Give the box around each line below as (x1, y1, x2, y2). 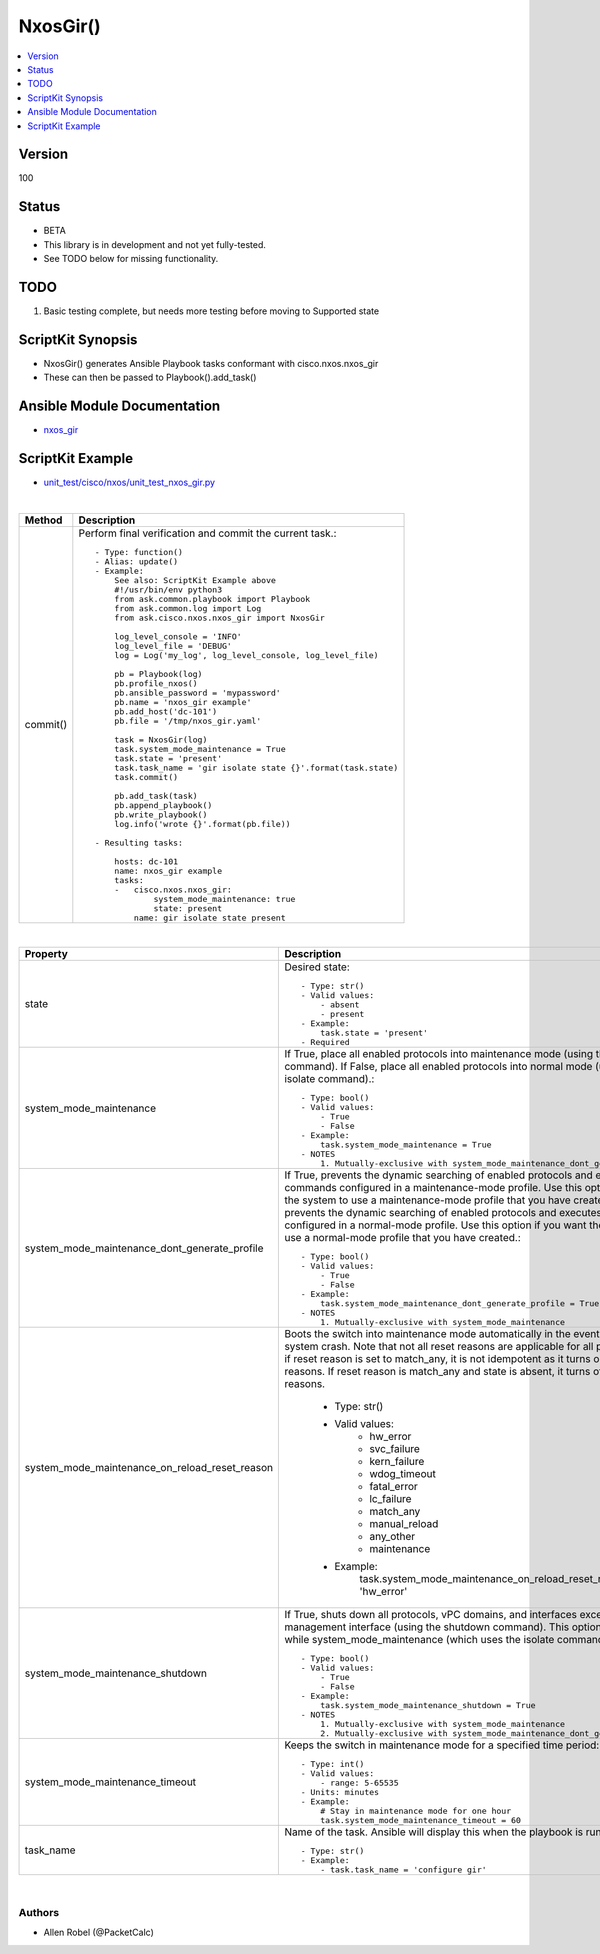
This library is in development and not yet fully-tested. (43, 238, 267, 250)
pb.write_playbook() (114, 809, 208, 820)
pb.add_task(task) (114, 790, 199, 801)
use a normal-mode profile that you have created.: (284, 1231, 521, 1245)
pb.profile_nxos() (114, 678, 199, 689)
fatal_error (369, 1480, 419, 1494)
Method (24, 513, 63, 527)
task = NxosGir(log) (114, 734, 208, 745)
